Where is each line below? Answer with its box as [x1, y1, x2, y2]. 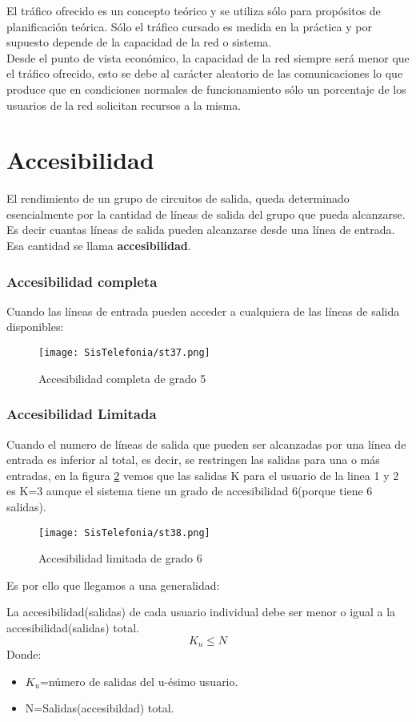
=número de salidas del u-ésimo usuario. [40, 672, 238, 689]
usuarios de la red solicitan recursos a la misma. [6, 96, 242, 113]
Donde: [6, 645, 42, 662]
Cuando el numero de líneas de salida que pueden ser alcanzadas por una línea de [6, 435, 406, 452]
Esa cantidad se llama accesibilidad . [6, 237, 191, 254]
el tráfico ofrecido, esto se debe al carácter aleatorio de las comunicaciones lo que [6, 65, 403, 82]
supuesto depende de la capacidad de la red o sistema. [6, 34, 272, 50]
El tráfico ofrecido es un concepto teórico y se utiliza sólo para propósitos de [6, 2, 381, 18]
